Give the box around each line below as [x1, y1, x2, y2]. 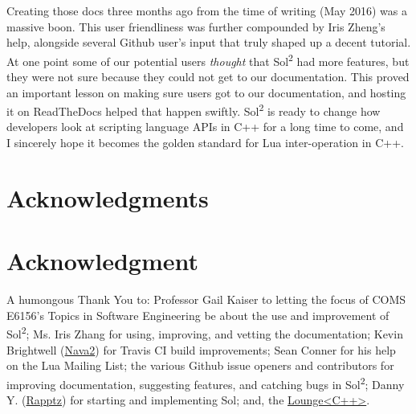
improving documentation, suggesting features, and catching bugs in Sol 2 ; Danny [6, 373, 405, 392]
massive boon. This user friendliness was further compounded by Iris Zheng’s [6, 18, 385, 35]
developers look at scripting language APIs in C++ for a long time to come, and [6, 118, 404, 135]
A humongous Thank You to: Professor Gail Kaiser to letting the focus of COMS [6, 291, 406, 308]
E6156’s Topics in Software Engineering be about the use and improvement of [6, 306, 389, 323]
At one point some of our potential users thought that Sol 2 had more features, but [6, 50, 410, 69]
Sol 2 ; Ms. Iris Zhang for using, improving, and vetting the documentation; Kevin [6, 323, 403, 342]
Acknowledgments [6, 181, 209, 214]
